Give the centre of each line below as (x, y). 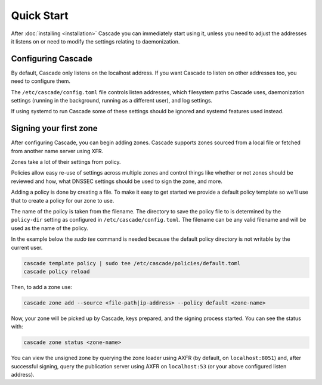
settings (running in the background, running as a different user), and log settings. (112, 101)
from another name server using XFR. (57, 151)
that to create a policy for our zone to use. (63, 200)
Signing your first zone (54, 128)
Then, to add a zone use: (42, 287)
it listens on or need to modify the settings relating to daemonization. (95, 41)
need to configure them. (41, 81)
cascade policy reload (57, 271)
